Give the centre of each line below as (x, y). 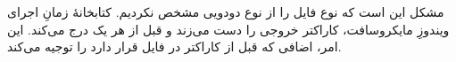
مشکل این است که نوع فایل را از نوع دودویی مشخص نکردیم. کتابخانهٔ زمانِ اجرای (226, 12)
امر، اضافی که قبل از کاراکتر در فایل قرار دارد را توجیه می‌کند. (174, 46)
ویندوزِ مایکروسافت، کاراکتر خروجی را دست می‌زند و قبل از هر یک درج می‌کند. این (228, 29)
